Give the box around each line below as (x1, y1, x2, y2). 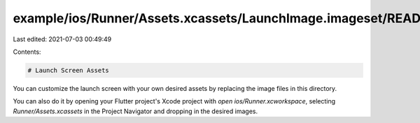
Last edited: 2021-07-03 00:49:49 (13, 35, 112, 43)
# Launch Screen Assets (27, 66, 110, 74)
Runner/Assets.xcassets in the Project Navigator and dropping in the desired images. (13, 107, 258, 115)
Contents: (13, 48, 41, 56)
